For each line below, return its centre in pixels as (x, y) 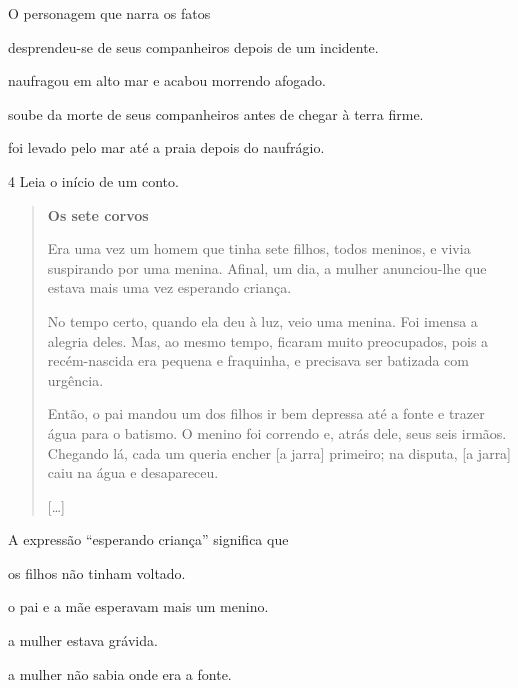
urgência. (75, 379)
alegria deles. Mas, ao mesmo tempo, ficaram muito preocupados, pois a (268, 340)
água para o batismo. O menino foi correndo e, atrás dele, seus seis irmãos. (277, 432)
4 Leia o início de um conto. (93, 180)
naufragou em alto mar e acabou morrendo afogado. (167, 80)
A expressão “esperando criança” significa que (148, 539)
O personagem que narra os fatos (109, 13)
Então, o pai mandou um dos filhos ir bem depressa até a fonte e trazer (266, 413)
